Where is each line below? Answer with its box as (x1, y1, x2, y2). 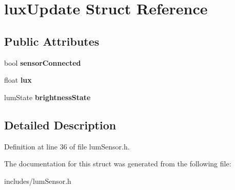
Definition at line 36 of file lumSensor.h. (4, 141, 130, 151)
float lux (4, 74, 32, 85)
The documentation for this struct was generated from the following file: (4, 158, 231, 169)
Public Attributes (4, 33, 100, 49)
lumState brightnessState (4, 91, 91, 102)
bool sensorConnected (4, 57, 81, 68)
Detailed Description (4, 117, 116, 132)
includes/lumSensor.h (4, 175, 71, 186)
